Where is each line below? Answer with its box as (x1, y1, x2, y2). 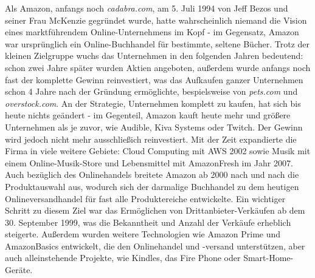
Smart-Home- (243, 251, 294, 264)
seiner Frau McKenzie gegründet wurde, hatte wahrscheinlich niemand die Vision (5, 13, 307, 26)
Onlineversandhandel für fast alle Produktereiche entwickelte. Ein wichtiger (5, 192, 286, 205)
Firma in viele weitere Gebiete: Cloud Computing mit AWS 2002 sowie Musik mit (5, 144, 311, 157)
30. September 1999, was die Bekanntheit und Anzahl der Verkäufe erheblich (5, 215, 291, 228)
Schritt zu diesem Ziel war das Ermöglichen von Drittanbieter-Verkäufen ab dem (5, 204, 305, 217)
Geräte (5, 263, 30, 276)
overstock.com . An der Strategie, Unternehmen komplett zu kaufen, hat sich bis (5, 97, 301, 109)
